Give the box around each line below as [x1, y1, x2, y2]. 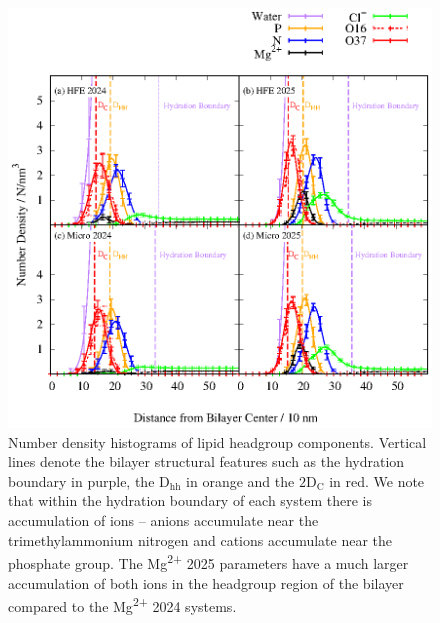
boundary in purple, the [8, 470, 155, 491]
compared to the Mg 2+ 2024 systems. [8, 593, 237, 616]
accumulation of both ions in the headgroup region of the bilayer [8, 572, 404, 593]
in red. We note [329, 470, 425, 491]
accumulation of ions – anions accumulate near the [8, 510, 319, 531]
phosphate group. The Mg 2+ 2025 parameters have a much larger [8, 550, 409, 573]
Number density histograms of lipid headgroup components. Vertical [8, 431, 427, 452]
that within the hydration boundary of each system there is [8, 490, 372, 511]
